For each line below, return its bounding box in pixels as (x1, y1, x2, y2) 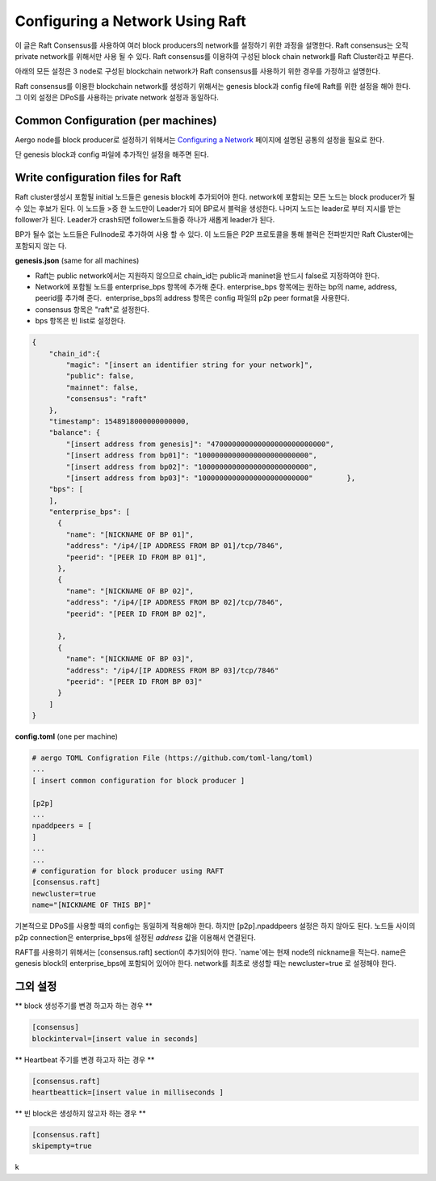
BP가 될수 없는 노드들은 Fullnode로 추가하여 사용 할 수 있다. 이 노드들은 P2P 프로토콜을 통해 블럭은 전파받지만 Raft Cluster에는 (15, 230, 414, 239)
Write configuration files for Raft (15, 171, 182, 185)
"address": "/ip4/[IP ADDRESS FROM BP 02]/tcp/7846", (65, 598, 283, 607)
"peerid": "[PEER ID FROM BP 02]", (65, 609, 208, 618)
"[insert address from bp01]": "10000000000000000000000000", (65, 451, 318, 460)
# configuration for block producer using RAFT (31, 866, 224, 875)
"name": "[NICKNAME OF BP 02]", (65, 586, 194, 596)
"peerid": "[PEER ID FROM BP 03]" (65, 677, 203, 686)
